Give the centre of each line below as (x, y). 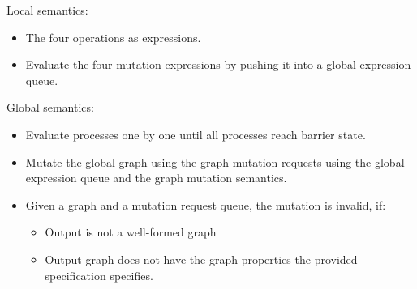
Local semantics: (47, 10)
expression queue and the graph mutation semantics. (156, 178)
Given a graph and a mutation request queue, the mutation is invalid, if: (206, 204)
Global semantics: (50, 107)
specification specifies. (99, 275)
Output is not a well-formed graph (131, 232)
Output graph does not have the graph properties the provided (201, 259)
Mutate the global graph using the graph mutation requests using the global (215, 161)
